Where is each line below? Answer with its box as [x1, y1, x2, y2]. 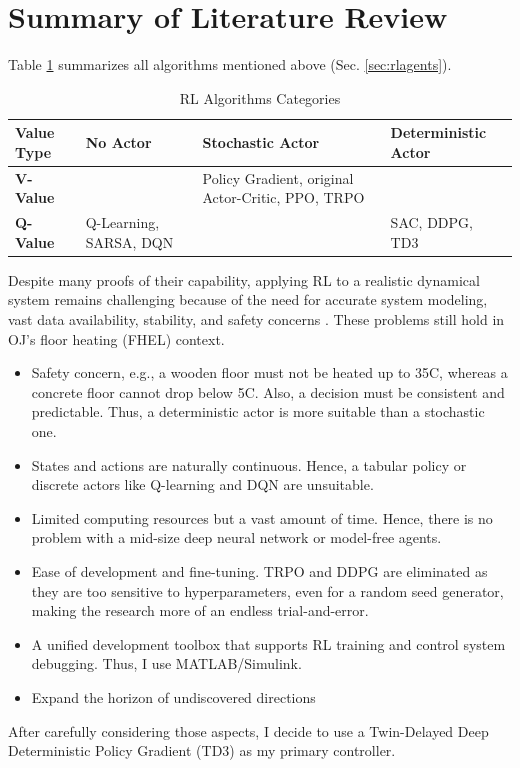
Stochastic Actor [202, 132, 320, 153]
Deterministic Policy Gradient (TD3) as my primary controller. [8, 740, 396, 761]
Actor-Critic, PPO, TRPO [202, 187, 365, 208]
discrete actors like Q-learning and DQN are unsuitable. [31, 474, 374, 495]
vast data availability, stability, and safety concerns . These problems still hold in [8, 309, 505, 330]
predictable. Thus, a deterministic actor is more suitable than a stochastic [31, 401, 485, 422]
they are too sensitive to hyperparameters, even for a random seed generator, [31, 580, 504, 601]
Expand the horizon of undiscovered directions [31, 686, 316, 707]
